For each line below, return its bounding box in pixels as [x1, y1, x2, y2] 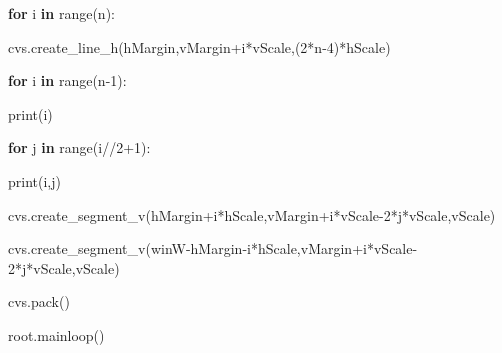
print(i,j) [8, 170, 61, 191]
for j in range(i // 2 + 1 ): [8, 137, 151, 158]
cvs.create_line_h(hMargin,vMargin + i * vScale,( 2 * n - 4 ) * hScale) [8, 36, 391, 57]
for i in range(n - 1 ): [8, 70, 127, 91]
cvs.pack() [8, 291, 70, 312]
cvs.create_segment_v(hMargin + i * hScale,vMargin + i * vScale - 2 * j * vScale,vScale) [8, 204, 496, 225]
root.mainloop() [8, 324, 105, 345]
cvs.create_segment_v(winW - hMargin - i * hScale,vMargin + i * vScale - [8, 238, 418, 259]
